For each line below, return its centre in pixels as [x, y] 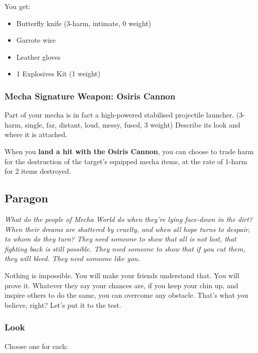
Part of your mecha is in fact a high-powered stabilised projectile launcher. [119, 115]
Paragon [26, 198]
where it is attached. [36, 134]
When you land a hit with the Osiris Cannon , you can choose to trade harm [129, 151]
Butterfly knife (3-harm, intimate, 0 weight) [84, 23]
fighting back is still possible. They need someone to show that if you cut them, [125, 248]
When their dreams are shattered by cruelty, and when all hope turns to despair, [127, 229]
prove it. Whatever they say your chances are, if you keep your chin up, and [121, 285]
